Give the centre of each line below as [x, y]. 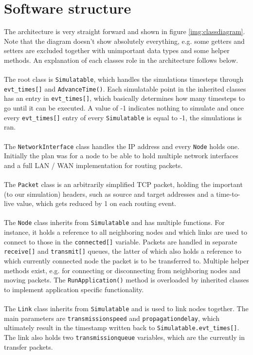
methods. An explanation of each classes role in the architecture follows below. [121, 60]
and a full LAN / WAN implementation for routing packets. [93, 165]
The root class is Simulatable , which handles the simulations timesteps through [124, 79]
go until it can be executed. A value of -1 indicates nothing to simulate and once [124, 108]
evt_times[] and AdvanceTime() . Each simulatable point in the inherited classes [125, 88]
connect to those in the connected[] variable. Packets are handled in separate [121, 241]
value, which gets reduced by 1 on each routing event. [96, 203]
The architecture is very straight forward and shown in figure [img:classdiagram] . [125, 31]
